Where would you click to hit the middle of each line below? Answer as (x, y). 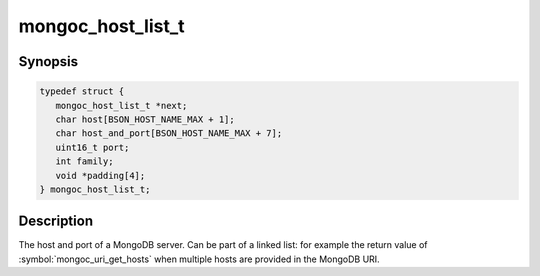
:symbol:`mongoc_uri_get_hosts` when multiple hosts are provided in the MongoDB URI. (199, 259)
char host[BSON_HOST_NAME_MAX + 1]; (145, 119)
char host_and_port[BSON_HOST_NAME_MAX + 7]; (169, 133)
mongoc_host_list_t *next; (121, 105)
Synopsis (48, 61)
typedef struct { (82, 91)
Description (56, 221)
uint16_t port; (92, 147)
